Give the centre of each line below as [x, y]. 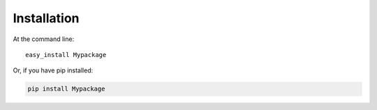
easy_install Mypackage [66, 55]
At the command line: [44, 39]
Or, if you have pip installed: [53, 70]
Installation [46, 18]
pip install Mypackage [66, 89]
